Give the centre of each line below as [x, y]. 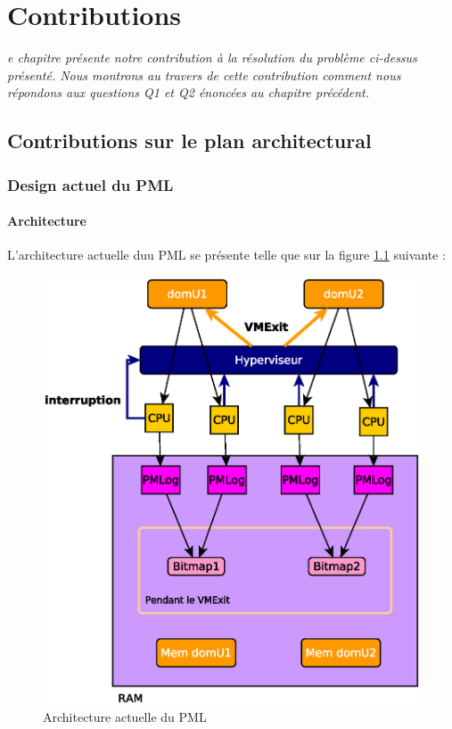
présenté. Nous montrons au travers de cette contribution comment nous [204, 75]
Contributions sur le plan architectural [189, 141]
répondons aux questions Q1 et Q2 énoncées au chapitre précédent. [188, 92]
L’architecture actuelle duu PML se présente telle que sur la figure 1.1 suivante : [226, 255]
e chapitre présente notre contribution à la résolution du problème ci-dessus [212, 58]
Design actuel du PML [90, 184]
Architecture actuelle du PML [125, 717]
